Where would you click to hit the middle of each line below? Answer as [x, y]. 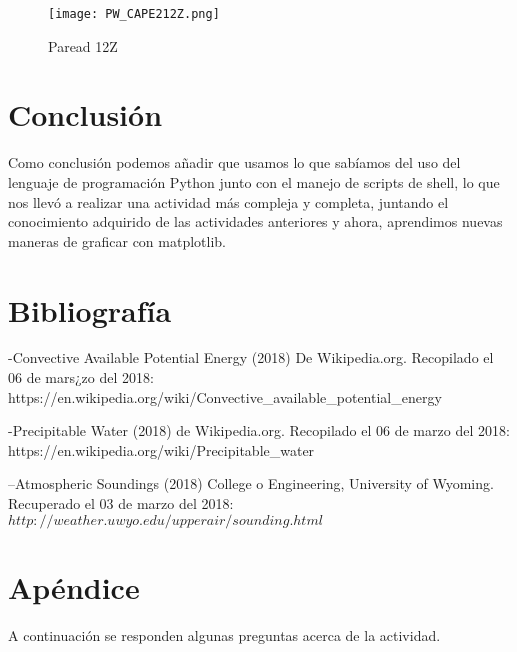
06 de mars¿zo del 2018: [81, 377]
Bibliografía [90, 309]
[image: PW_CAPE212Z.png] [134, 14]
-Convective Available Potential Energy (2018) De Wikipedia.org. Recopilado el [251, 357]
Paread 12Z [83, 45]
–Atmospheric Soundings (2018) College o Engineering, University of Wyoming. [251, 483]
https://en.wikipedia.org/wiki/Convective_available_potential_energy [225, 396]
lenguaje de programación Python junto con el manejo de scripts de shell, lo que [254, 181]
